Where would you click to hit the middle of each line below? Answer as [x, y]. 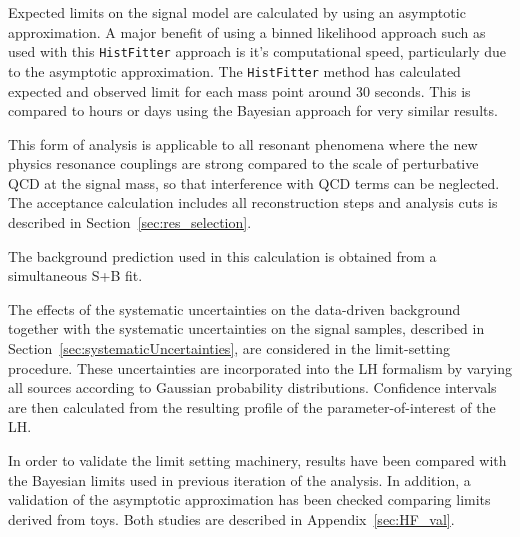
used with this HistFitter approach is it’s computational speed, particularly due [257, 51]
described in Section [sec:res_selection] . [130, 222]
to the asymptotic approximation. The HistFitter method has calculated [234, 70]
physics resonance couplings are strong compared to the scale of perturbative [243, 163]
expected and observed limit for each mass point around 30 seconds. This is [239, 90]
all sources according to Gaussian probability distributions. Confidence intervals [252, 387]
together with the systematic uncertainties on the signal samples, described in [246, 328]
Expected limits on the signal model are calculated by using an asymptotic [237, 12]
